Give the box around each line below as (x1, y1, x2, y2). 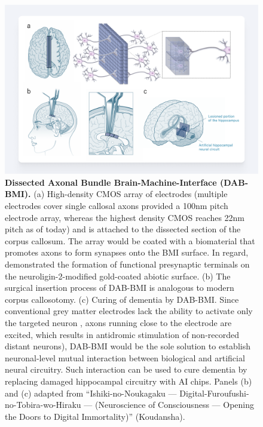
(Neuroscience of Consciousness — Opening (94, 398, 254, 411)
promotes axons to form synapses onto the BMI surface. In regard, (5, 246, 249, 259)
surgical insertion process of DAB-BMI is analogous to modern (5, 281, 234, 294)
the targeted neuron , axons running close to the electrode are (5, 316, 232, 328)
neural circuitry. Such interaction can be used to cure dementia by (5, 363, 247, 376)
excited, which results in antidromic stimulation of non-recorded (5, 328, 240, 340)
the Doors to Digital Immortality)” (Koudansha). (5, 410, 185, 422)
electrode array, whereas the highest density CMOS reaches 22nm (5, 211, 245, 223)
